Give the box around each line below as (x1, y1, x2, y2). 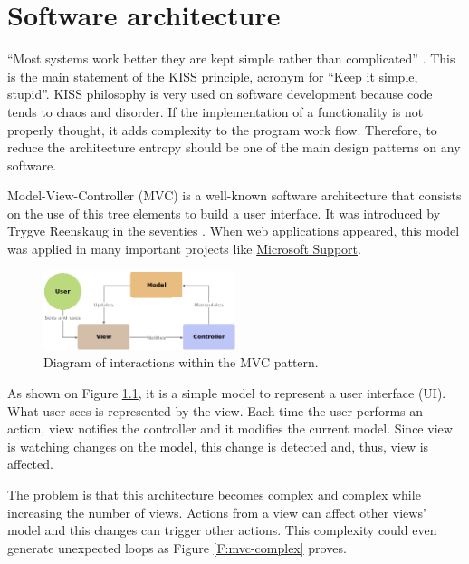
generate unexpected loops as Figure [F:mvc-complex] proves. (7, 538, 347, 557)
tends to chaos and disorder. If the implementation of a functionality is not (7, 102, 424, 121)
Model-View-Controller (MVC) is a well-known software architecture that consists (7, 186, 462, 205)
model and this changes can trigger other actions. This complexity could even (7, 520, 437, 540)
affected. (7, 454, 53, 473)
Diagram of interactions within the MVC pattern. (43, 353, 319, 372)
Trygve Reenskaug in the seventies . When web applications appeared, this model (7, 221, 460, 240)
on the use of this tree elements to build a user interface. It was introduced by (7, 203, 441, 222)
